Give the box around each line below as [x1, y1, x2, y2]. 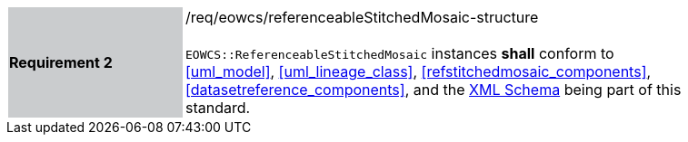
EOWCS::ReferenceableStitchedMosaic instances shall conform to [185, 44, 614, 62]
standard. [185, 99, 251, 117]
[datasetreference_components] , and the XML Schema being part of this [185, 80, 682, 99]
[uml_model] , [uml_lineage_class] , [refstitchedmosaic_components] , [185, 62, 652, 80]
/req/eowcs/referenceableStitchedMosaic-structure [185, 8, 539, 26]
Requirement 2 [9, 53, 113, 71]
